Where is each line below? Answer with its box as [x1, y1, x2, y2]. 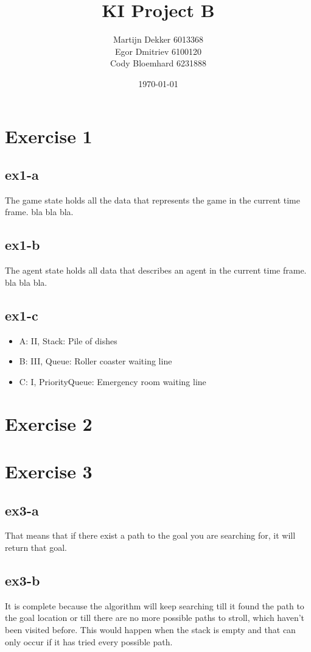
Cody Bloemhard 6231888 [110, 57, 207, 69]
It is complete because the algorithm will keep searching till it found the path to [5, 599, 304, 612]
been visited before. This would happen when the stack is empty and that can [5, 623, 296, 636]
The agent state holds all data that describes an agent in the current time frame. [5, 264, 307, 277]
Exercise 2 [5, 411, 93, 436]
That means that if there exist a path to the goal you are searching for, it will [5, 529, 296, 542]
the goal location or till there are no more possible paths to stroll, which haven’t [5, 611, 305, 624]
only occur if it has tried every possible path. [5, 635, 173, 648]
